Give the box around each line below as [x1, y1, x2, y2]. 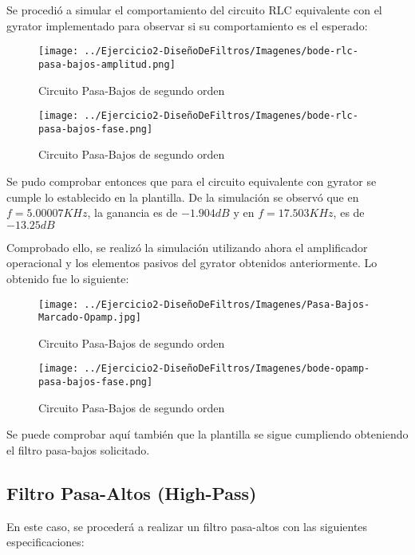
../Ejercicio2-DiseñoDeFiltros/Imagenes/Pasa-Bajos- [84, 298, 370, 310]
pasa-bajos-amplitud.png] [38, 58, 176, 70]
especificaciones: [6, 533, 85, 550]
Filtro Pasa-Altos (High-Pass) [6, 480, 257, 505]
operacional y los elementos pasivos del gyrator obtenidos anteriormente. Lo [6, 254, 377, 271]
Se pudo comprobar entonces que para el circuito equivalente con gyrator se [6, 173, 377, 189]
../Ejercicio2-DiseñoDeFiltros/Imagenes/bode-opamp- [84, 363, 370, 375]
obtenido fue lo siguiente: [6, 270, 129, 286]
